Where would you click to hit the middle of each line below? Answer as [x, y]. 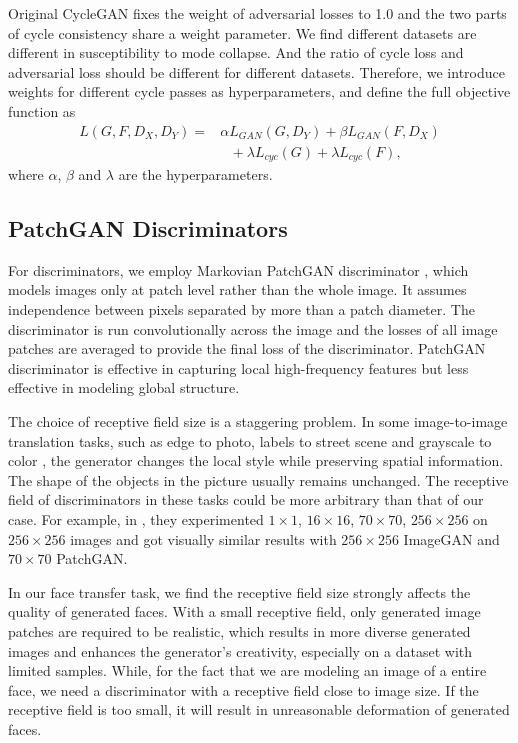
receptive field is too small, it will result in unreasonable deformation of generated [259, 709]
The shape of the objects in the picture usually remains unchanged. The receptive [258, 479]
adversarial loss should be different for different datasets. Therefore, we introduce [256, 71]
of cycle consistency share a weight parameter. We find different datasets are [242, 32]
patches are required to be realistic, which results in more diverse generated [239, 630]
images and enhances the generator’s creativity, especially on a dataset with [240, 650]
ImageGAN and [451, 538]
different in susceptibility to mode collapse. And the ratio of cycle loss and [236, 52]
